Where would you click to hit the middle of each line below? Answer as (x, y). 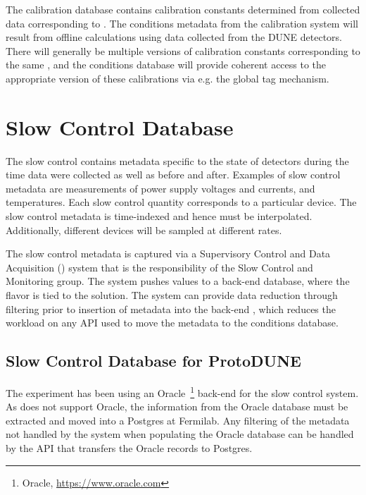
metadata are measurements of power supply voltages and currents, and (160, 188)
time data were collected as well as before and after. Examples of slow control (173, 175)
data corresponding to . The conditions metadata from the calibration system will (182, 23)
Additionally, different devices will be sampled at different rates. (144, 230)
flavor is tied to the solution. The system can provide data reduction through (172, 295)
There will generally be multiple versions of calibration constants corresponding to (183, 50)
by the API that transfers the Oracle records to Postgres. (129, 448)
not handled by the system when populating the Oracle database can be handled (180, 434)
